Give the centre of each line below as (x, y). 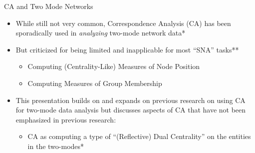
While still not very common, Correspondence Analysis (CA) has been (123, 23)
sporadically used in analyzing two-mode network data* (101, 33)
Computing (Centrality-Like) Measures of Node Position (114, 66)
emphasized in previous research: (66, 119)
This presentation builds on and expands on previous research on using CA (130, 100)
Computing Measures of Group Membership (95, 83)
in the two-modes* (56, 146)
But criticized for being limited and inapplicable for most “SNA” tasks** (127, 49)
